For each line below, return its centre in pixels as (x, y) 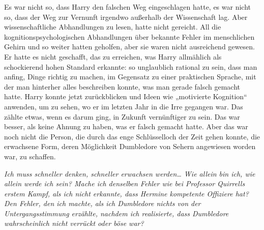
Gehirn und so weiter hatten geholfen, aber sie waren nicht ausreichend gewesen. (129, 47)
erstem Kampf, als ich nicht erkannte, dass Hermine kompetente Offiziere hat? (126, 193)
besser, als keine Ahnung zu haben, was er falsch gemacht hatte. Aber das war (126, 126)
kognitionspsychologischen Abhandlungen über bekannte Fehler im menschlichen (129, 36)
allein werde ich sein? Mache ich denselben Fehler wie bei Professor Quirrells (125, 183)
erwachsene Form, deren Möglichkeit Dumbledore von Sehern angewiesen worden (130, 146)
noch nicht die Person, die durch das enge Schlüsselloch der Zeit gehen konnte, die (132, 136)
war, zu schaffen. (30, 156)
